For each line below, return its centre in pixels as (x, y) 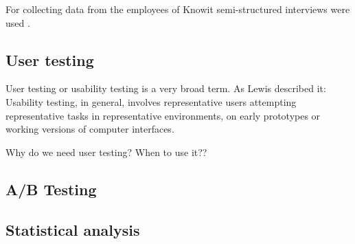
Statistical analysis (73, 229)
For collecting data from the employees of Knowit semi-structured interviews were (178, 9)
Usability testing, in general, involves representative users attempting (151, 101)
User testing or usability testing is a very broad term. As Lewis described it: (166, 88)
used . (18, 22)
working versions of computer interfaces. (90, 129)
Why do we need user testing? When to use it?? (106, 152)
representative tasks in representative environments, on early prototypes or (163, 115)
